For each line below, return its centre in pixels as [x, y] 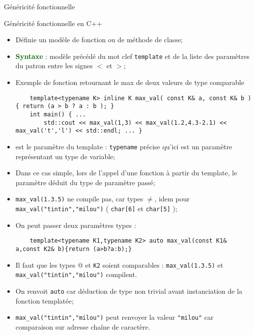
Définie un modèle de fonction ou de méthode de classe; [99, 40]
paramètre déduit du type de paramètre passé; [85, 182]
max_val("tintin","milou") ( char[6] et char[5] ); [96, 208]
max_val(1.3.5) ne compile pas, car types [79, 199]
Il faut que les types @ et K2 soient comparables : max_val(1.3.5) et [119, 265]
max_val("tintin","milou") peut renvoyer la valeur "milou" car [114, 317]
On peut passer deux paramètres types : [76, 225]
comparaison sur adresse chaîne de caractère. [83, 326]
